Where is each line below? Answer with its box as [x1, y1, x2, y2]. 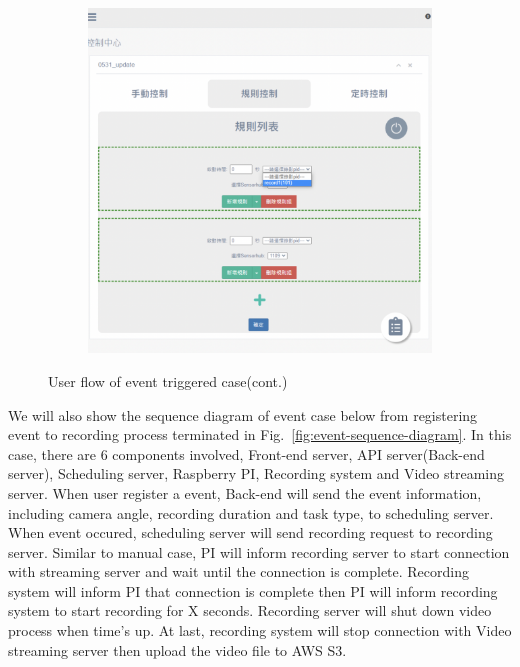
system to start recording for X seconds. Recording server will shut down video [8, 600, 492, 621]
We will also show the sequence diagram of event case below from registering [8, 404, 478, 425]
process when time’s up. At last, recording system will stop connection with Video [8, 620, 512, 641]
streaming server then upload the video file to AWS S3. [8, 639, 347, 660]
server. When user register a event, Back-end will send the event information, [8, 482, 482, 503]
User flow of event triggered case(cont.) [48, 370, 288, 391]
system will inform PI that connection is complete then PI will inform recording [8, 580, 498, 601]
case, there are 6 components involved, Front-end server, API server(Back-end [8, 443, 485, 464]
